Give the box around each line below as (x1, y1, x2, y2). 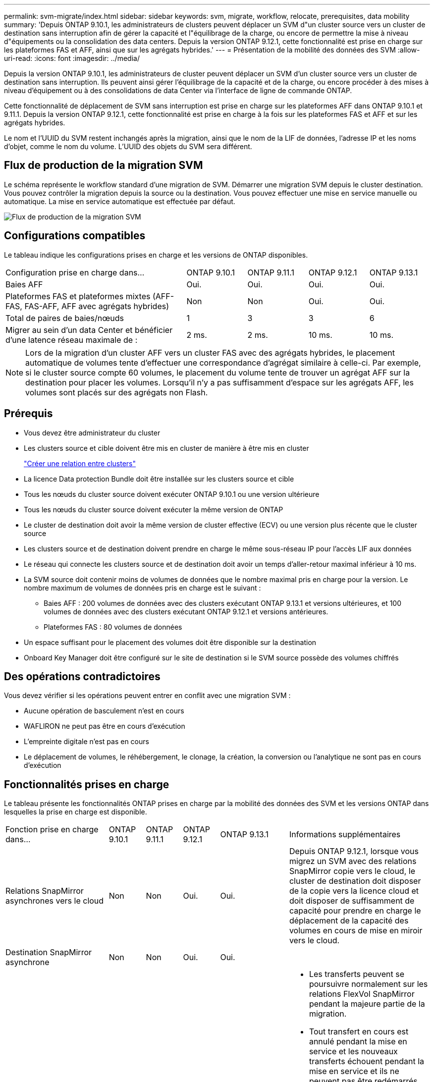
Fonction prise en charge (5, 824, 99, 835)
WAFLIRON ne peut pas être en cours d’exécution (24, 722, 185, 731)
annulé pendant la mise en (309, 1036, 407, 1047)
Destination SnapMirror (5, 947, 92, 958)
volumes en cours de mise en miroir (289, 925, 423, 936)
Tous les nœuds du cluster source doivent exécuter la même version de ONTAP (24, 505, 283, 514)
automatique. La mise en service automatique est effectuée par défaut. (4, 197, 235, 206)
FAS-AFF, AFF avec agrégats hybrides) (24, 301, 169, 311)
